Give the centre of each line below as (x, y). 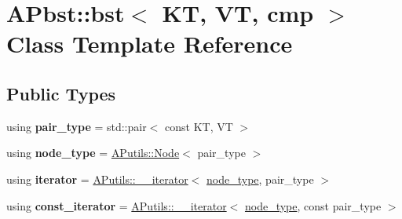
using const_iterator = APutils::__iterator (117, 205)
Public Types (61, 93)
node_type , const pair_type (313, 205)
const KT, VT (199, 126)
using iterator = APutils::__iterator (97, 179)
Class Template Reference (150, 44)
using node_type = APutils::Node (93, 153)
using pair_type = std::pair (77, 126)
